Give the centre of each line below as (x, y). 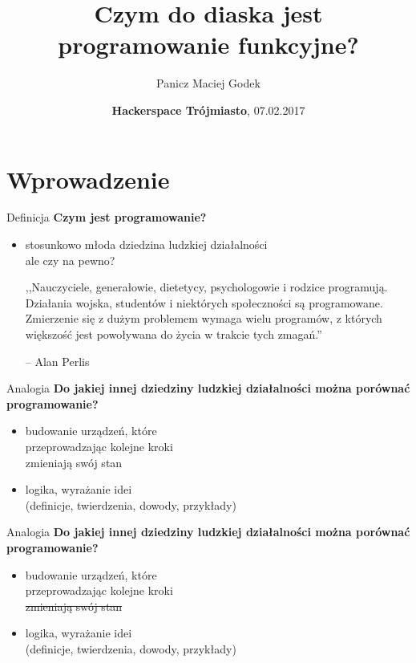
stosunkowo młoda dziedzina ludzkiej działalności (146, 244)
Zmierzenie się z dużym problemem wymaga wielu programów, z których (204, 318)
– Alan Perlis (57, 361)
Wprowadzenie (88, 179)
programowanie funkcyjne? (208, 45)
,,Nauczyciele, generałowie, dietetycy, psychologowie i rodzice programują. (206, 287)
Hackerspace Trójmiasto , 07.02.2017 (208, 110)
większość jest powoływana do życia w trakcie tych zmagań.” (174, 334)
